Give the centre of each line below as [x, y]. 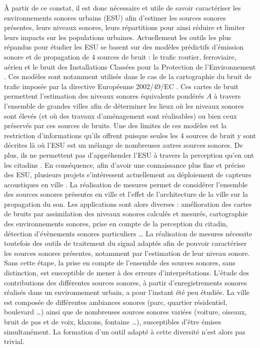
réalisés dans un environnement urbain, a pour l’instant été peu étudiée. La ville [127, 292]
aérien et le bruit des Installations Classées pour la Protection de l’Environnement [130, 66]
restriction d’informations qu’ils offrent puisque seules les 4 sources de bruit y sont [130, 135]
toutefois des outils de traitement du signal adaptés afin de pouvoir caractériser [125, 243]
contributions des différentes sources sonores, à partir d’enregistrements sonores [125, 282]
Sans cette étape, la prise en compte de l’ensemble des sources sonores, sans [120, 263]
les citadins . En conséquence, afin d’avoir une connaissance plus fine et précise [125, 164]
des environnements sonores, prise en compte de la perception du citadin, [116, 224]
